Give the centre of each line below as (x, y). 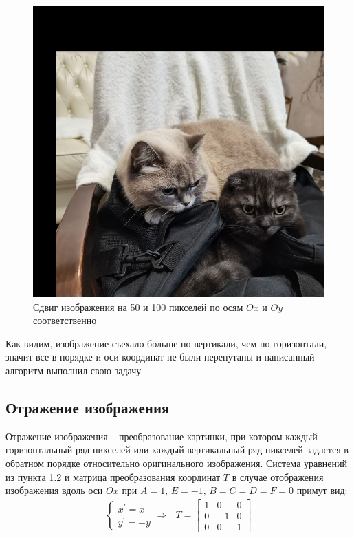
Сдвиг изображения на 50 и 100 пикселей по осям (138, 306)
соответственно (65, 320)
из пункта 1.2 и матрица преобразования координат (113, 476)
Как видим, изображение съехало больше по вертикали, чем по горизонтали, (166, 343)
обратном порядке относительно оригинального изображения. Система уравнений (177, 463)
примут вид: (322, 490)
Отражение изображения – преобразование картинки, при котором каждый (162, 436)
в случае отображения (278, 476)
